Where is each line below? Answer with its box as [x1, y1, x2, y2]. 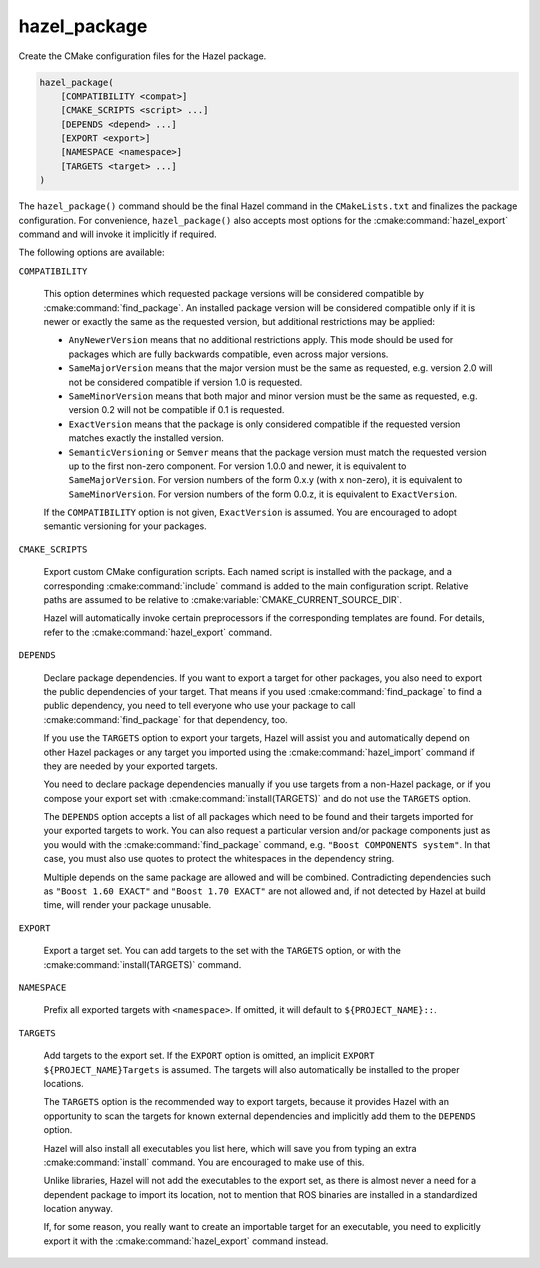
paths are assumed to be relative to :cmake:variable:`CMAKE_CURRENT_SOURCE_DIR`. [43, 594, 403, 606]
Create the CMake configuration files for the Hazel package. [18, 50, 267, 62]
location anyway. [43, 1203, 114, 1215]
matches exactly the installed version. [68, 432, 225, 444]
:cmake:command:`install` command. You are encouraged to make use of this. [43, 1156, 365, 1168]
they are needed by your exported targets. [43, 760, 219, 772]
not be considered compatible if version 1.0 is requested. [68, 376, 303, 388]
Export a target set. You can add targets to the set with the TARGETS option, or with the [43, 945, 402, 957]
